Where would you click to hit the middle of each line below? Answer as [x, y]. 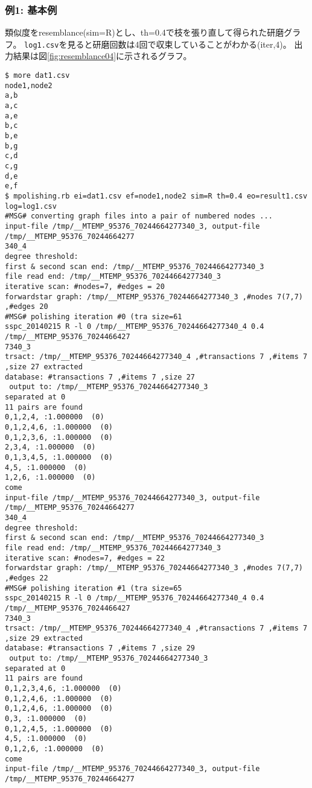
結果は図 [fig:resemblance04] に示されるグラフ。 [102, 56]
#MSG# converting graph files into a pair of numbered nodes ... [139, 216]
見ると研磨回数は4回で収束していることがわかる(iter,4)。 [179, 44]
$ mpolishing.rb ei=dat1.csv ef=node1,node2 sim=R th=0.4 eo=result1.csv [156, 196]
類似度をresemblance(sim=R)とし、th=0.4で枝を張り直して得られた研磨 [145, 32]
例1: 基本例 [31, 9]
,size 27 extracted [44, 367]
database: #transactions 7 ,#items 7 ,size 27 [100, 377]
